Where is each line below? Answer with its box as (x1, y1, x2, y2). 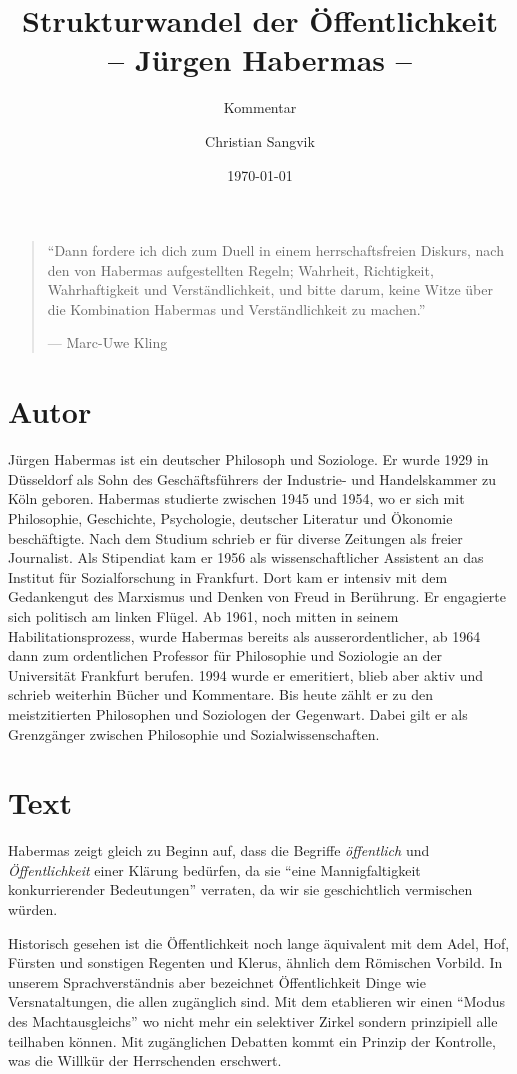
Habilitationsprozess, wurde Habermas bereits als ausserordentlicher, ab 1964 (8, 625, 481, 646)
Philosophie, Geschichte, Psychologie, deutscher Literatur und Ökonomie (8, 507, 453, 528)
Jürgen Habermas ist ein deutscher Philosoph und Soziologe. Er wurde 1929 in (8, 449, 489, 470)
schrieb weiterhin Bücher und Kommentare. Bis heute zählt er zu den (8, 684, 433, 705)
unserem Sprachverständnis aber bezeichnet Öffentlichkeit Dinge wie (8, 971, 426, 992)
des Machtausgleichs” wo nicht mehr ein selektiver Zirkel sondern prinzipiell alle (8, 1010, 498, 1031)
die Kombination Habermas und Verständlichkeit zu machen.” (47, 298, 426, 319)
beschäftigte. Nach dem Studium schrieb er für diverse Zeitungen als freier (8, 527, 463, 548)
